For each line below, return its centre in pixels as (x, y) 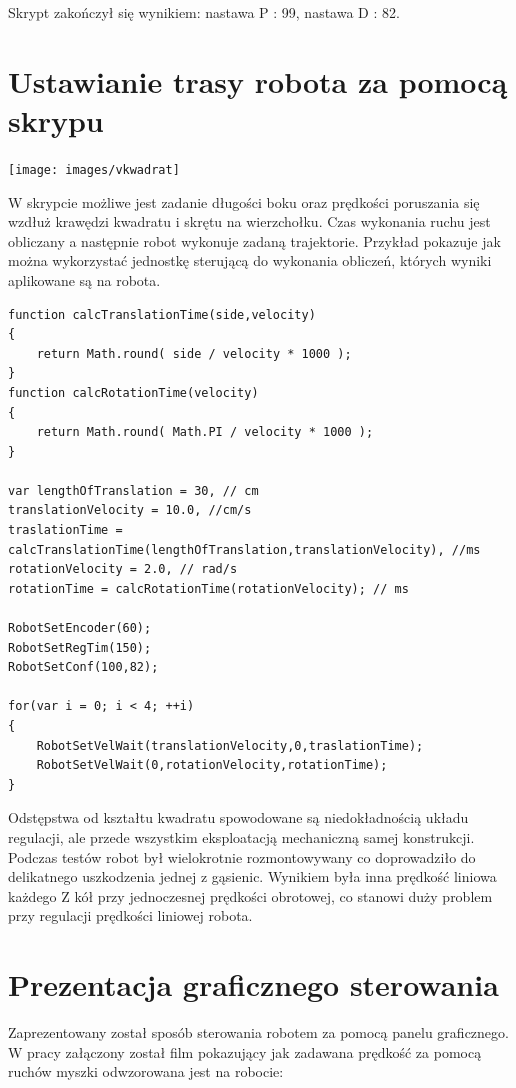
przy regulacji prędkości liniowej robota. (130, 915)
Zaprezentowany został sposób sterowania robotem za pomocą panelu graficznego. (258, 1032)
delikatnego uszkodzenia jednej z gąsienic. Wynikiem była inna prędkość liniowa (252, 876)
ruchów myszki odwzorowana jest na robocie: (146, 1071)
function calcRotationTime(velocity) (133, 392)
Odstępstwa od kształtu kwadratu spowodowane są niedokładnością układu (238, 817)
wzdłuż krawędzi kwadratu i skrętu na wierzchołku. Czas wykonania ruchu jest (249, 221)
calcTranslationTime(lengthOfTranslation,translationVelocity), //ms (244, 549)
